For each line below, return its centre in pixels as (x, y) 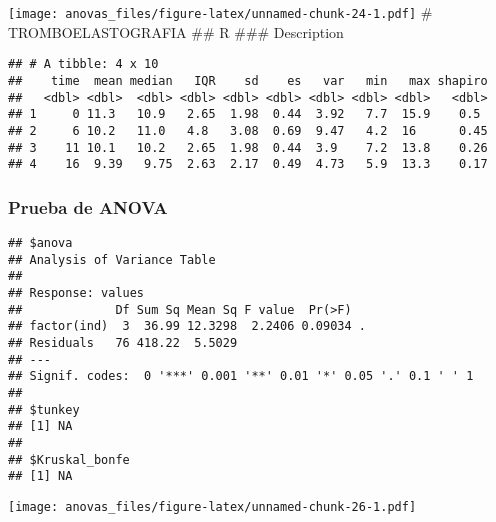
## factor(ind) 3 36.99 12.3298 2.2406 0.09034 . (187, 326)
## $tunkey (44, 409)
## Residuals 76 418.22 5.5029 (123, 343)
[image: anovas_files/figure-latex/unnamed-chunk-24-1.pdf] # (220, 12)
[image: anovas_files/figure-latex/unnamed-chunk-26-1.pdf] (212, 506)
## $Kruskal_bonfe (69, 459)
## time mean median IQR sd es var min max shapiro (248, 80)
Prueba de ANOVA (88, 206)
